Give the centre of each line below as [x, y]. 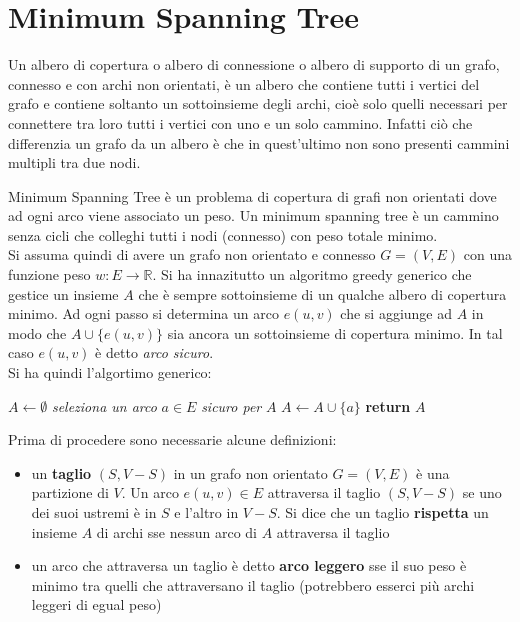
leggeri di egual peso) [96, 604]
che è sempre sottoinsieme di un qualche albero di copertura [322, 293]
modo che [37, 332]
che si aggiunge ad [396, 313]
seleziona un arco [104, 405]
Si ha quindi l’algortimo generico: [110, 372]
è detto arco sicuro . [154, 352]
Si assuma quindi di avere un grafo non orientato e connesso [192, 254]
